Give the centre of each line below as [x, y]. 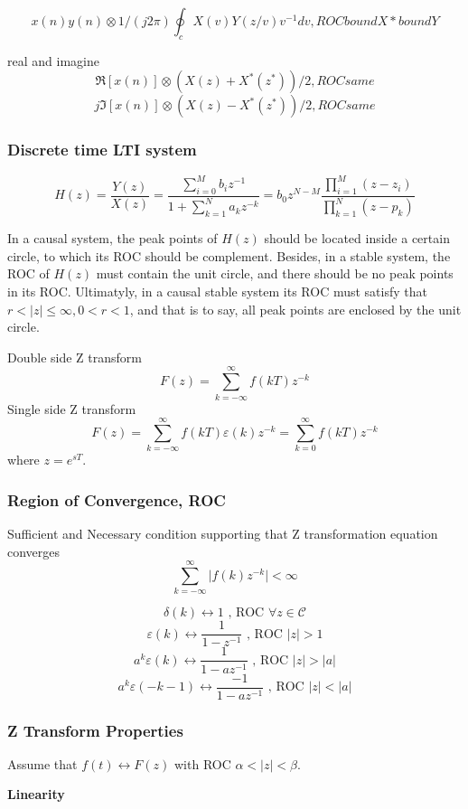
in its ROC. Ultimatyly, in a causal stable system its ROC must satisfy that [217, 292]
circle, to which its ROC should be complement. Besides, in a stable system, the [229, 255]
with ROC [203, 763]
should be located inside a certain [357, 238]
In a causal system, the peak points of [112, 238]
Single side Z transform [72, 408]
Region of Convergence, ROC [117, 499]
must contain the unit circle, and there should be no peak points [275, 273]
